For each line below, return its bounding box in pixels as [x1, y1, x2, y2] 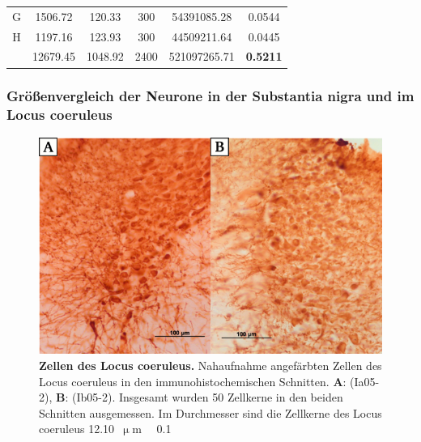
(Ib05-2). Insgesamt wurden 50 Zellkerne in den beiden [72, 389, 343, 406]
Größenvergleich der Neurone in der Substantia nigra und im [6, 86, 415, 106]
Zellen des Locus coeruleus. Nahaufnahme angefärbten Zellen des [39, 356, 382, 373]
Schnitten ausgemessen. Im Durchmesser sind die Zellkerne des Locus [39, 404, 382, 421]
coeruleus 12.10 [39, 420, 115, 437]
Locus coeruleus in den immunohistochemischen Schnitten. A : [39, 372, 347, 389]
